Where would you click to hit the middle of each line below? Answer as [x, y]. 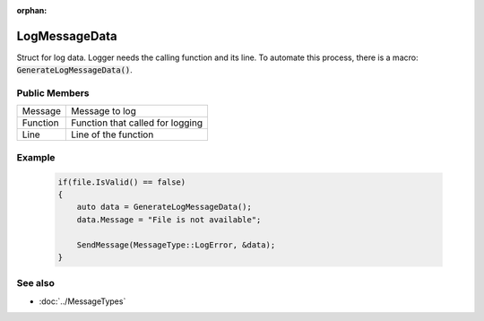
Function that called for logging [137, 123]
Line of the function [112, 134]
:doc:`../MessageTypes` [82, 301]
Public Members [53, 93]
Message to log [104, 111]
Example [36, 157]
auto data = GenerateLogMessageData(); [164, 207]
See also [36, 283]
